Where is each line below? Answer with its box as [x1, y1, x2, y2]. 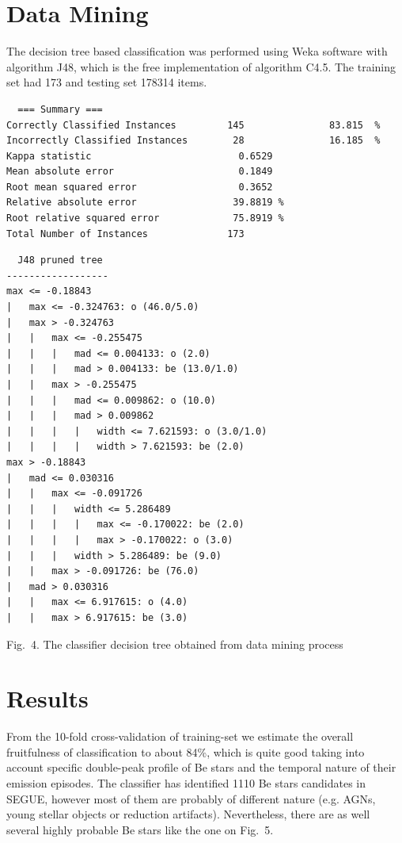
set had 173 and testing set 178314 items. [6, 74, 207, 90]
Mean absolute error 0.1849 [6, 166, 273, 178]
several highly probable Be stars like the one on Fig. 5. [6, 821, 274, 837]
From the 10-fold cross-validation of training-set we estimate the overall [6, 728, 354, 745]
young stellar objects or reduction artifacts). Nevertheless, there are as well [6, 806, 370, 822]
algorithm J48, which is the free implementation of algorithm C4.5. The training [6, 58, 396, 75]
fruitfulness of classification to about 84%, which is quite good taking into [6, 743, 365, 760]
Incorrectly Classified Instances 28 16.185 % [6, 135, 381, 147]
